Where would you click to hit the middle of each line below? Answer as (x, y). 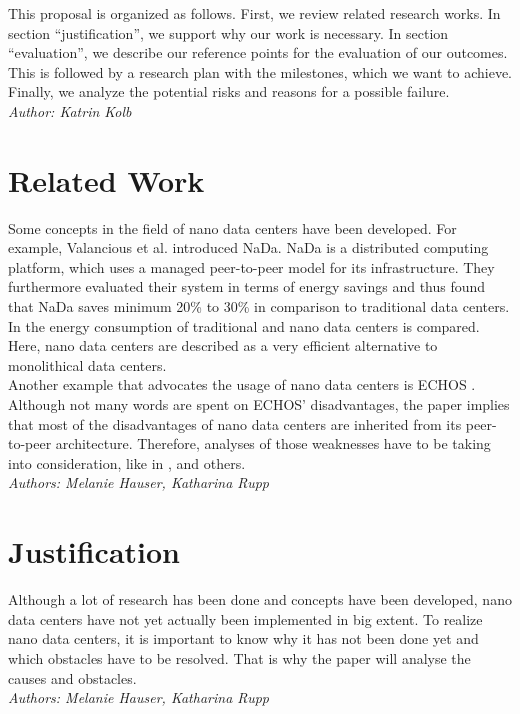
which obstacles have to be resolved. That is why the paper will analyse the (239, 657)
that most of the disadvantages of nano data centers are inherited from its (235, 423)
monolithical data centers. (87, 364)
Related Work (106, 179)
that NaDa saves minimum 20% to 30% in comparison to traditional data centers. (259, 306)
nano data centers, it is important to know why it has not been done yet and (243, 638)
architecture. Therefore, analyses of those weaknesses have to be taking (273, 443)
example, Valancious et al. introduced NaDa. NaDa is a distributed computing (248, 247)
